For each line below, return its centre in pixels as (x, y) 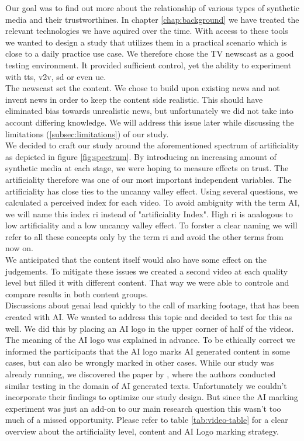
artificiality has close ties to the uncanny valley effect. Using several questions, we (151, 191)
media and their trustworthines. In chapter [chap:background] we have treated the (152, 19)
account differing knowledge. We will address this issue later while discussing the (150, 122)
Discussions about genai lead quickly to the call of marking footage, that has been (152, 305)
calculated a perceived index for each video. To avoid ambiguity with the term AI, (153, 202)
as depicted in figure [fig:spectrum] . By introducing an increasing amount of (141, 156)
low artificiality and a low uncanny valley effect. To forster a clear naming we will (151, 225)
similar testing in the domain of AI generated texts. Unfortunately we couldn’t (146, 385)
